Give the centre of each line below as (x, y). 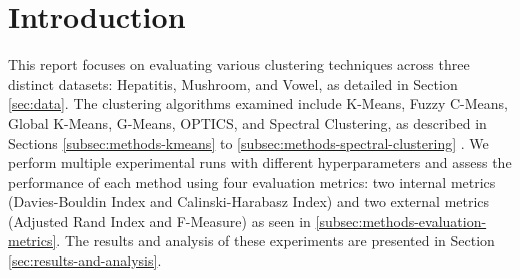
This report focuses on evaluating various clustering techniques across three (239, 64)
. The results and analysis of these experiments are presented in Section (275, 240)
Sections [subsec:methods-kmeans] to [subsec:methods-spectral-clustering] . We (248, 142)
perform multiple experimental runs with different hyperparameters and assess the (260, 162)
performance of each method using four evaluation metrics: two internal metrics (252, 181)
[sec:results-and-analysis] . (85, 260)
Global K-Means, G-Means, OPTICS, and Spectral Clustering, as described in (247, 122)
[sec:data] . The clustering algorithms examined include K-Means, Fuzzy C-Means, (258, 103)
